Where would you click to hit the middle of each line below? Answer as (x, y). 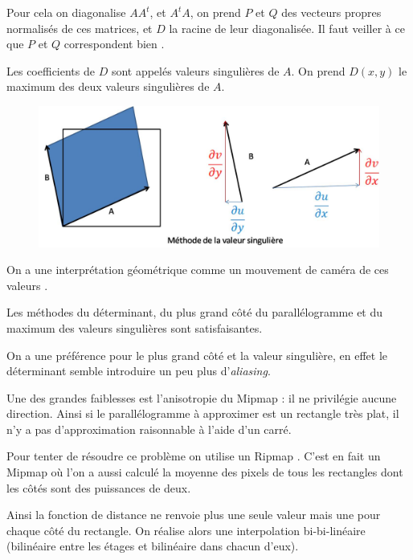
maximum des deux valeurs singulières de (108, 86)
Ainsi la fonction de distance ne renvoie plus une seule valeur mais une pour (194, 515)
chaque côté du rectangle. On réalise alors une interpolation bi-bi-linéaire (186, 530)
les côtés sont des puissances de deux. (99, 487)
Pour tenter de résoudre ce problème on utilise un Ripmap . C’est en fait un (194, 456)
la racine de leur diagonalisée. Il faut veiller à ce (287, 28)
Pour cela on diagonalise (66, 12)
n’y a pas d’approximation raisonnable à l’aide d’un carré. (149, 429)
